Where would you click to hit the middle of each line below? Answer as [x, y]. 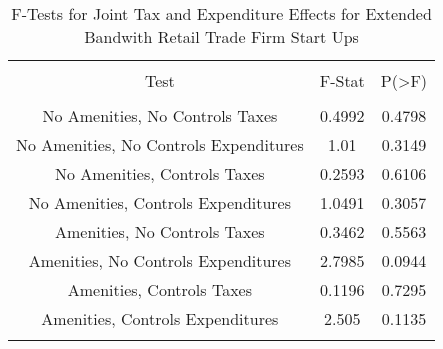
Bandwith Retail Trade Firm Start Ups [221, 36]
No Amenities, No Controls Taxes [160, 115]
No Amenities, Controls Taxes [160, 173]
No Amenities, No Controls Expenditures [160, 144]
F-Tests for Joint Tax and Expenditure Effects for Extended [221, 13]
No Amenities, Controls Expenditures [160, 202]
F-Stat [342, 80]
